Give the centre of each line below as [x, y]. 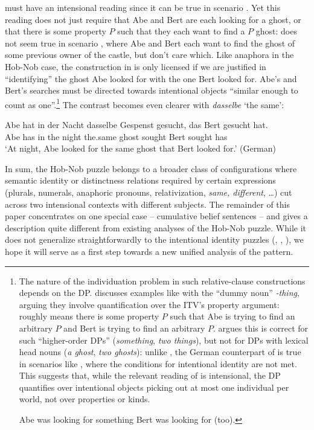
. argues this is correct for [261, 328]
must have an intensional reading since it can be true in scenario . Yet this [143, 7]
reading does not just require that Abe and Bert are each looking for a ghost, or [153, 19]
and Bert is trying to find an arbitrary [134, 328]
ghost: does [276, 31]
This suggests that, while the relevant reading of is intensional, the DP [150, 375]
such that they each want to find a [181, 31]
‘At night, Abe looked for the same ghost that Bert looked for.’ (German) [141, 148]
